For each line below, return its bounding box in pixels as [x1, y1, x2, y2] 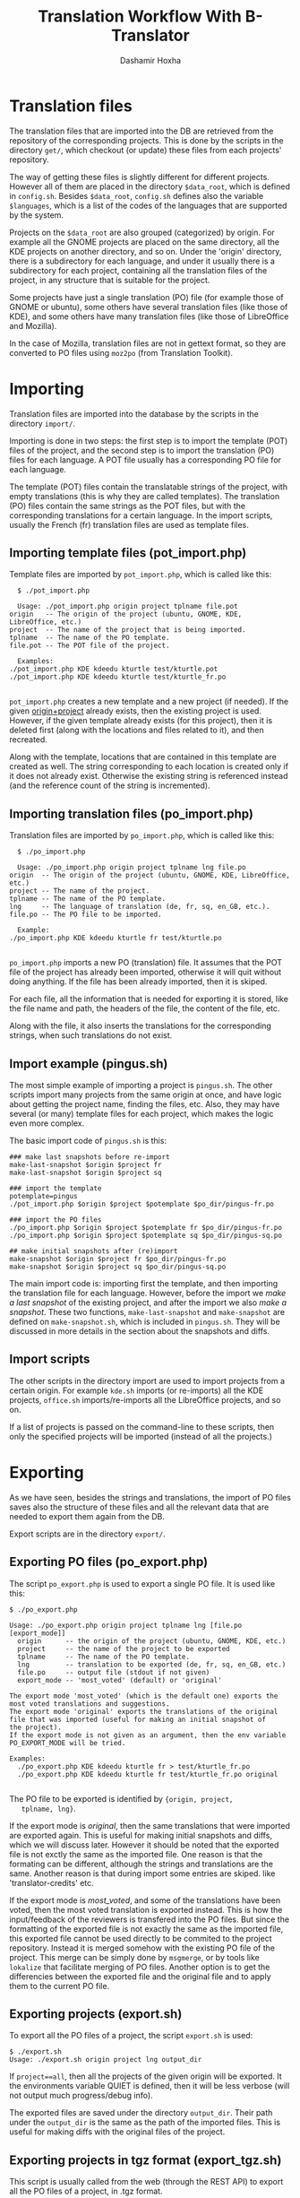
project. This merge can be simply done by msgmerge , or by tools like [9, 1951, 260, 1962]
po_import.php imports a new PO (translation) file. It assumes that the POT [9, 957, 282, 968]
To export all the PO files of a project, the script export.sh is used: [9, 2030, 253, 2041]
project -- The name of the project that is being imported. [9, 626, 246, 635]
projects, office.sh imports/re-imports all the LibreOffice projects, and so [9, 1394, 281, 1405]
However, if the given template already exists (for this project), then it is [9, 715, 273, 726]
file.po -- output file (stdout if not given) [17, 1667, 210, 1677]
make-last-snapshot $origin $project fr [9, 1161, 163, 1170]
